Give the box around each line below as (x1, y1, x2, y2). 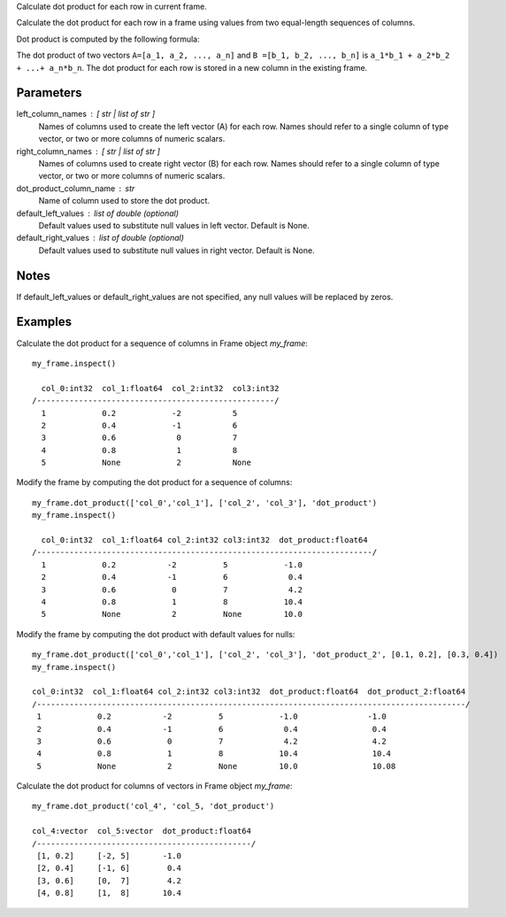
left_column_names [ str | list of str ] (16, 109, 156, 119)
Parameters (16, 85, 82, 101)
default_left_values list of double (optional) (16, 208, 180, 219)
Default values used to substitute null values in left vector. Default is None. (38, 220, 310, 230)
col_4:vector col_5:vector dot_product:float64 (32, 826, 252, 836)
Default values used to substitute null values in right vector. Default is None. (38, 244, 315, 256)
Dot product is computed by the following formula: (16, 34, 201, 44)
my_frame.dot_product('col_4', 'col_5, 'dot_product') (32, 801, 275, 812)
